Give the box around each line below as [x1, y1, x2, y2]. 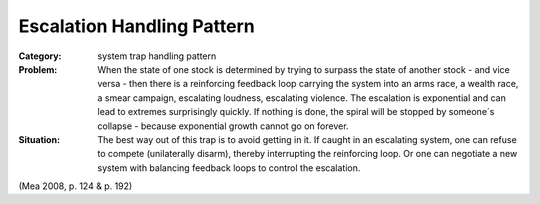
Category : [18, 50, 62, 62]
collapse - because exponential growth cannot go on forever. [97, 120, 349, 132]
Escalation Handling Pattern [18, 15, 255, 37]
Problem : [18, 63, 58, 75]
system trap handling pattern [97, 50, 217, 62]
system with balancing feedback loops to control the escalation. [97, 161, 361, 174]
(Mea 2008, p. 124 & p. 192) [18, 180, 133, 192]
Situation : [18, 133, 60, 145]
